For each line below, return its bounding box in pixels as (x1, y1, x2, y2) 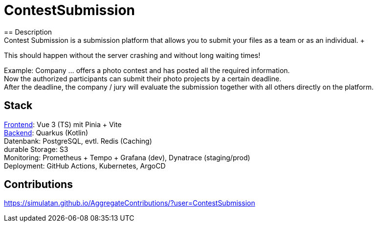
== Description (4, 27, 52, 36)
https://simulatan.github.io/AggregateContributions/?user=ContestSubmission (4, 199, 255, 207)
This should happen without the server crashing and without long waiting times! (4, 51, 261, 59)
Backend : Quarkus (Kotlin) (4, 128, 89, 137)
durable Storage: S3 (4, 145, 68, 153)
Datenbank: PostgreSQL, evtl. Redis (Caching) (4, 136, 152, 145)
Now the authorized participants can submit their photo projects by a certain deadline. (4, 74, 282, 83)
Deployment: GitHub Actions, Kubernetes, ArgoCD (4, 161, 166, 170)
